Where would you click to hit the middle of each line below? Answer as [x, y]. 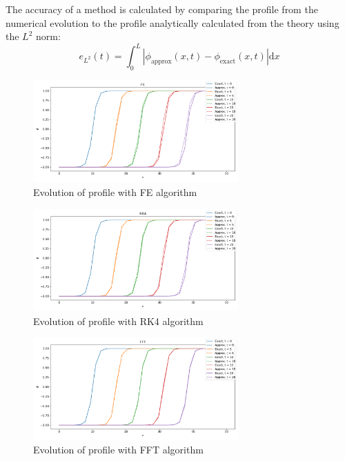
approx [161, 62]
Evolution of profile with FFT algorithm [118, 450]
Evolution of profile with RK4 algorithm [118, 321]
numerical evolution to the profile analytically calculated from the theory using [172, 22]
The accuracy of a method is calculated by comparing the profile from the [162, 9]
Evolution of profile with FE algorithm [115, 192]
